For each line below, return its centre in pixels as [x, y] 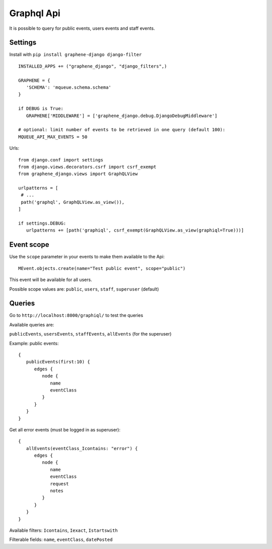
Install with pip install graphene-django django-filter [76, 54]
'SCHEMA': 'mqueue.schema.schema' [69, 88]
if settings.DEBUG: [42, 224]
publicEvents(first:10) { [58, 362]
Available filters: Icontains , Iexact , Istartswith [63, 530]
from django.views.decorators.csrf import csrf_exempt [87, 167]
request [59, 484]
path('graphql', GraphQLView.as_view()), [73, 202]
